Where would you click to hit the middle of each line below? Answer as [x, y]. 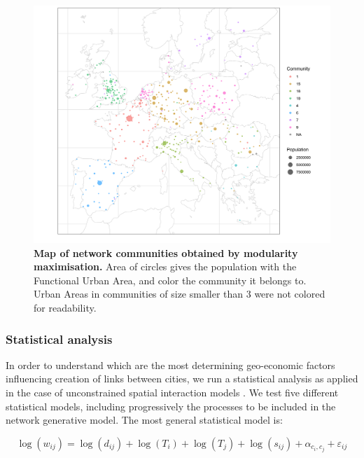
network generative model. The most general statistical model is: [144, 420]
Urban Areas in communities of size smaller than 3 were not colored [180, 294]
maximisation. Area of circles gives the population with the [165, 266]
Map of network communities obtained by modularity [166, 252]
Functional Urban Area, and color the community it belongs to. [170, 280]
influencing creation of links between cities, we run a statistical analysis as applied [182, 379]
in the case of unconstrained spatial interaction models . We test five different [172, 393]
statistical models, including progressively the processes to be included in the [171, 406]
